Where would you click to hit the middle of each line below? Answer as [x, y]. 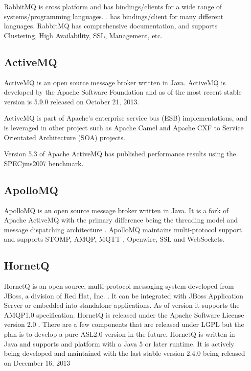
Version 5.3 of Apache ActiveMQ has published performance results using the [120, 154]
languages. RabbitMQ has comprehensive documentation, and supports [111, 26]
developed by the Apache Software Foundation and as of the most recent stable [123, 92]
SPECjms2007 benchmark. [44, 163]
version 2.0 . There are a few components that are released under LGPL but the [124, 324]
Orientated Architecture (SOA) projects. [65, 137]
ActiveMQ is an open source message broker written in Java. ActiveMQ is [115, 82]
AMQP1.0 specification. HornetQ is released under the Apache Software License [124, 314]
